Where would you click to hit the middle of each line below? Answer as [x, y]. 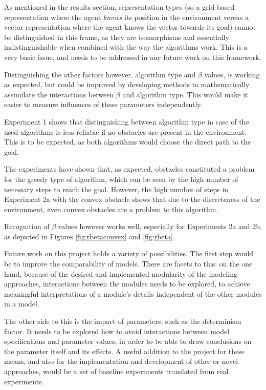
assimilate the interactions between [59, 94]
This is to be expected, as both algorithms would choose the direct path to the [128, 142]
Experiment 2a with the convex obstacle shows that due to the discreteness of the [132, 199]
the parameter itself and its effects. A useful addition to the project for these [124, 351]
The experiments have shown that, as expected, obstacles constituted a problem [129, 169]
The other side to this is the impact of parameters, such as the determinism [123, 321]
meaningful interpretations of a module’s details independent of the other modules [133, 293]
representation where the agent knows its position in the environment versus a [127, 17]
